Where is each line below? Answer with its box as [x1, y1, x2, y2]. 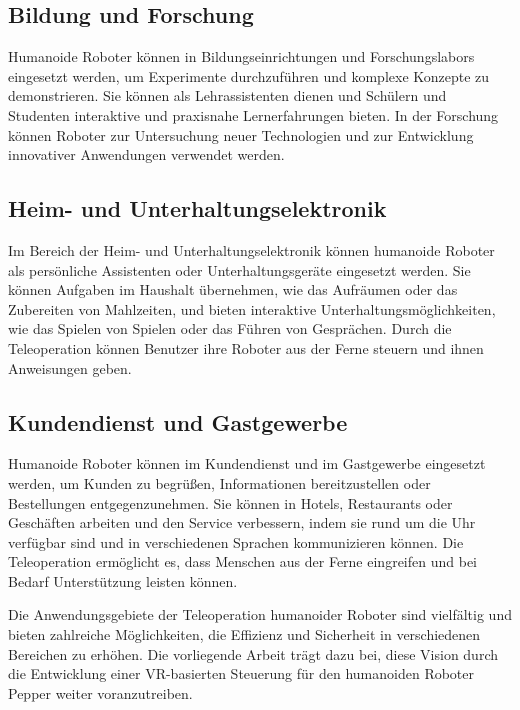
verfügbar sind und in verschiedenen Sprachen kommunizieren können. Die [8, 531, 464, 552]
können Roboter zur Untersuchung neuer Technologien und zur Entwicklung [8, 124, 474, 145]
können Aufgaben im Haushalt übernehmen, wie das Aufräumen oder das [8, 279, 458, 300]
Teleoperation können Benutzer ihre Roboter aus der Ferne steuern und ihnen [8, 337, 484, 358]
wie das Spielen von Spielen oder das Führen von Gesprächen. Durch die [8, 318, 452, 339]
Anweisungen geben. [8, 357, 132, 378]
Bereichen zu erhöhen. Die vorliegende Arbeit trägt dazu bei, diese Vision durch [8, 643, 498, 664]
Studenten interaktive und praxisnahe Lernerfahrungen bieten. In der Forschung [8, 104, 499, 125]
